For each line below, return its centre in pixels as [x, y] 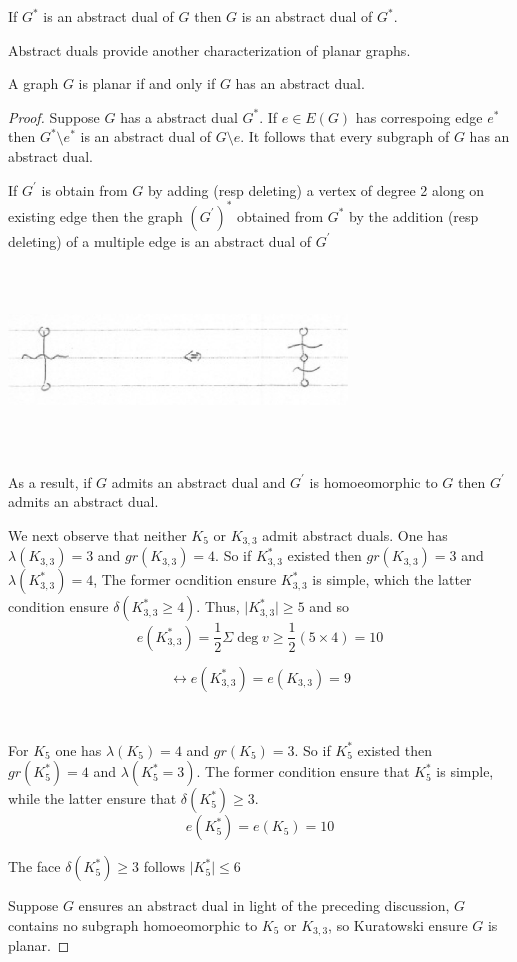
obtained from [280, 215]
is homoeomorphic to [373, 481]
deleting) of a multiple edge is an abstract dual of [160, 240]
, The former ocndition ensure [185, 579]
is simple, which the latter [392, 579]
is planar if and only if [147, 83]
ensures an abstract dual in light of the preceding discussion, [264, 905]
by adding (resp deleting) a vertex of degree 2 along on [316, 189]
